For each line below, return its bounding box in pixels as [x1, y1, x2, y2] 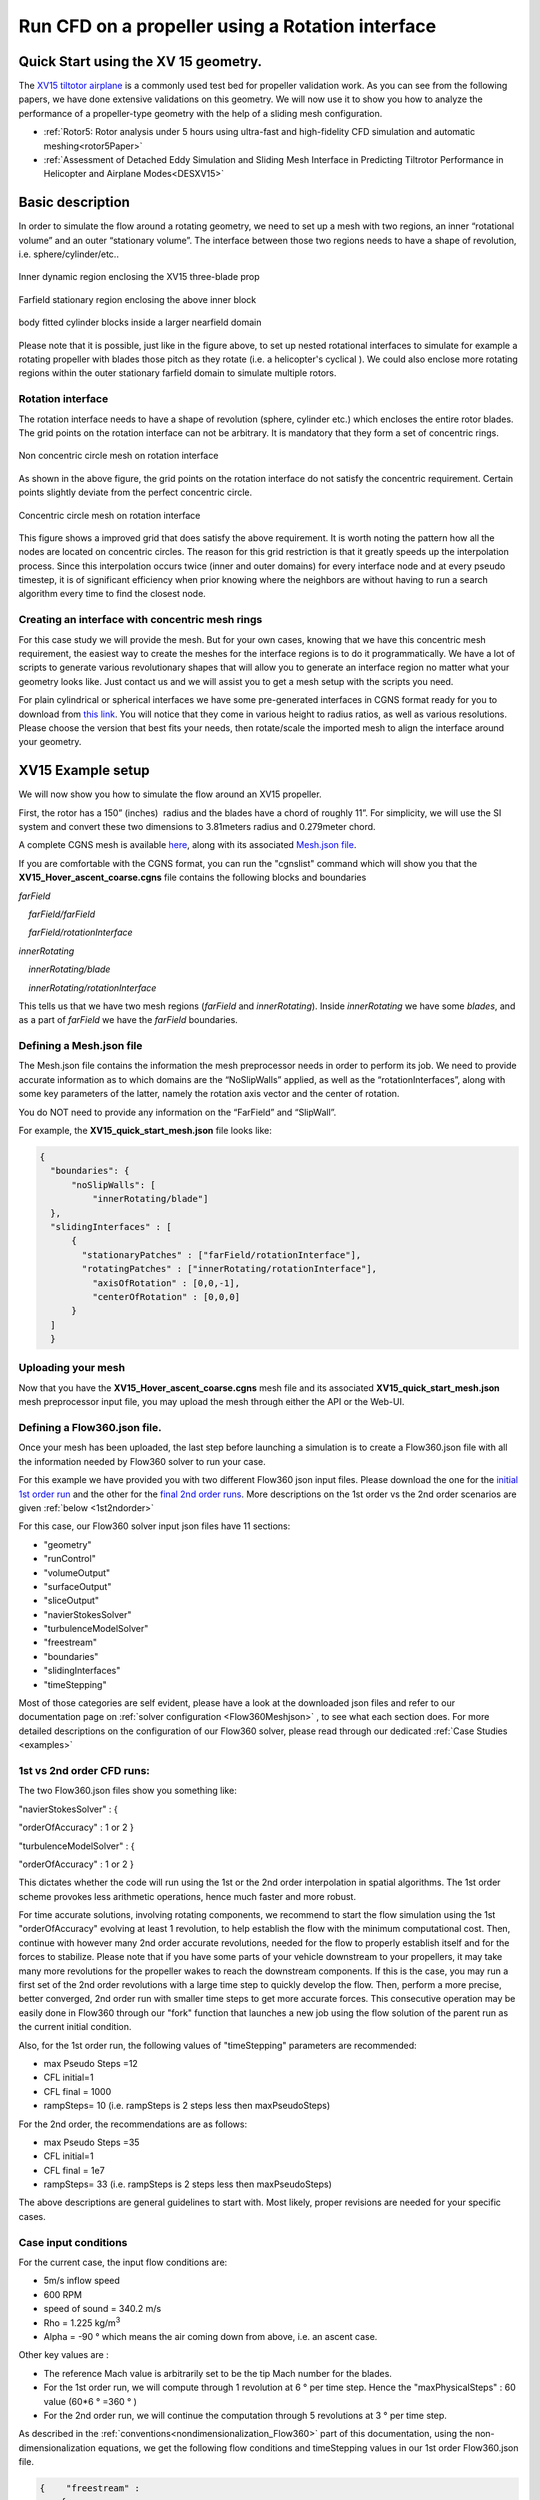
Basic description [18, 194, 130, 211]
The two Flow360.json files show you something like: [18, 1785, 237, 1797]
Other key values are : [18, 2349, 109, 2361]
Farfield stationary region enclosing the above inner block [18, 293, 257, 305]
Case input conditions [18, 2235, 128, 2249]
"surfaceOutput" [43, 1580, 112, 1592]
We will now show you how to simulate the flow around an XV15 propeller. [18, 788, 322, 800]
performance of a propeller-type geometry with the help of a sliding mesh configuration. [18, 107, 383, 119]
